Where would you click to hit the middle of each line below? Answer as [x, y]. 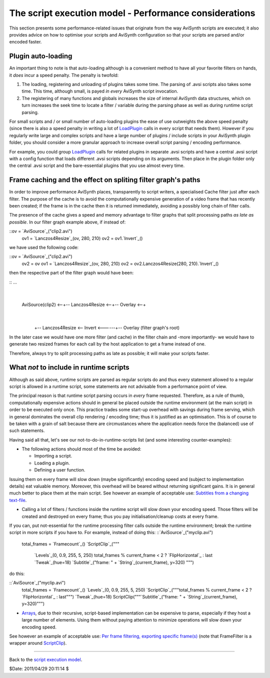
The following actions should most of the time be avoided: [81, 449]
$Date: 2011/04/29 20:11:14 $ [39, 669]
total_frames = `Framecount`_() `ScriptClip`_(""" [70, 544]
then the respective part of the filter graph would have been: [71, 273]
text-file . [18, 500]
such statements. [27, 430]
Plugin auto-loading [41, 56]
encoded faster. [25, 42]
